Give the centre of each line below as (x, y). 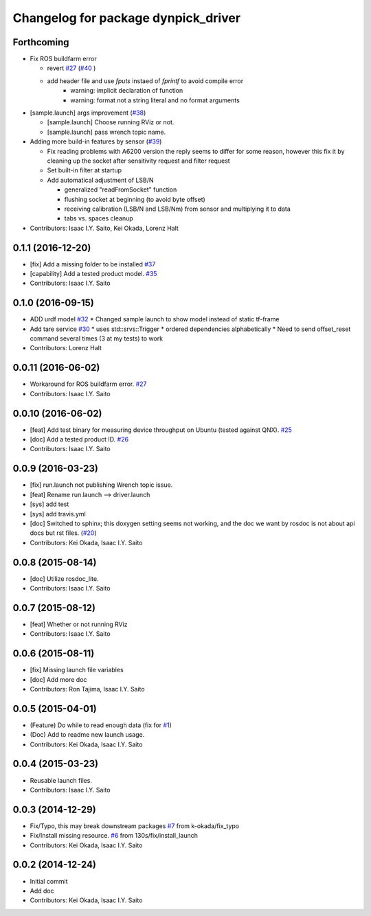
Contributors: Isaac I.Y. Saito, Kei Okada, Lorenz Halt (104, 228)
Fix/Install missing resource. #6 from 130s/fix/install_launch (114, 836)
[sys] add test (49, 504)
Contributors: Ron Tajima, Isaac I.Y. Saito (87, 689)
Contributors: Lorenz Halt (66, 348)
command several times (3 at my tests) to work (97, 339)
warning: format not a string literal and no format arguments (155, 100)
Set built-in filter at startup (85, 170)
